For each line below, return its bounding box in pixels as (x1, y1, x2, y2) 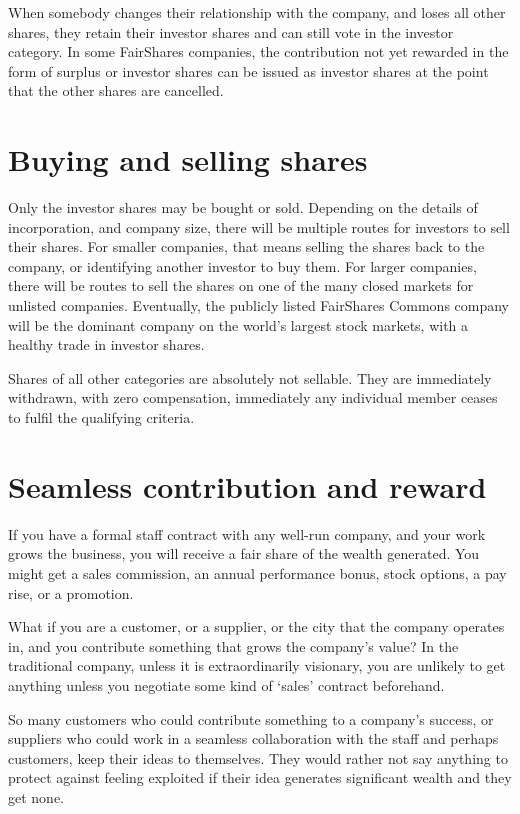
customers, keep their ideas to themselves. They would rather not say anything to (8, 747, 508, 768)
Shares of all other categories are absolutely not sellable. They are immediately (8, 367, 492, 388)
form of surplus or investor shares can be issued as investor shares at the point (8, 60, 489, 81)
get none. (8, 786, 64, 807)
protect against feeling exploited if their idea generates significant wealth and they (8, 767, 512, 788)
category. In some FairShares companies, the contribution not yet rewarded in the (8, 41, 509, 62)
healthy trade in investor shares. (8, 334, 205, 355)
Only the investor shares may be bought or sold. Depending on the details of (8, 197, 478, 218)
